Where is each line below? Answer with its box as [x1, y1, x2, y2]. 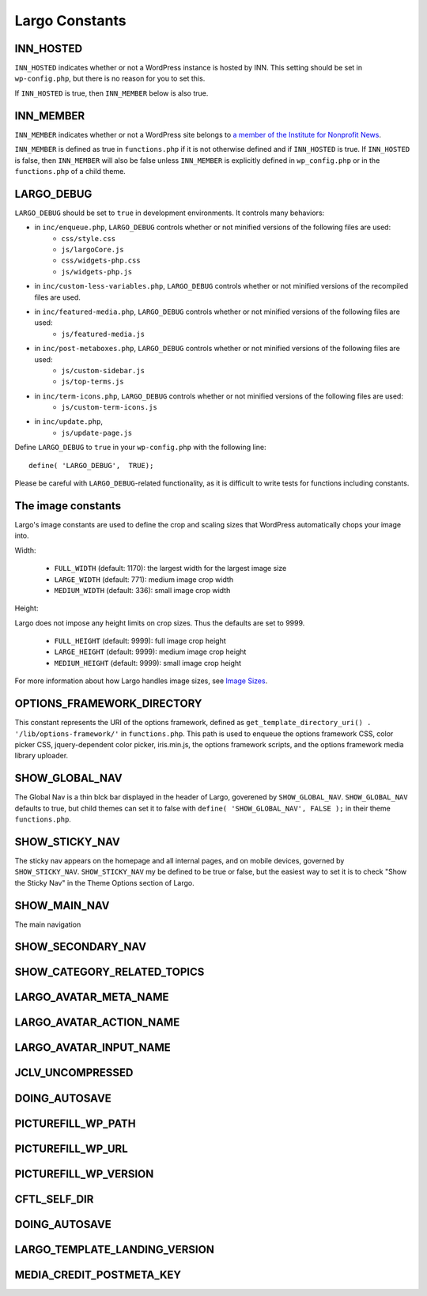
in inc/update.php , [34, 417, 103, 426]
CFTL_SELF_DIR [14, 1192, 94, 1206]
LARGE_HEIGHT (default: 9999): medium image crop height [54, 647, 247, 656]
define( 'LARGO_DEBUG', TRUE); [28, 461, 154, 470]
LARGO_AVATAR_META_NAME [14, 991, 169, 1004]
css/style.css [61, 234, 116, 243]
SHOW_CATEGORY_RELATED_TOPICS [14, 965, 205, 979]
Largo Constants [14, 12, 127, 29]
